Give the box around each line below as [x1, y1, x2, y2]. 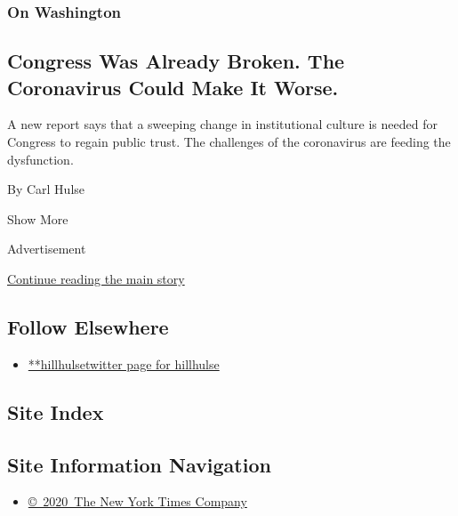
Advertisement [7, 239, 86, 258]
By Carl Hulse [7, 180, 85, 198]
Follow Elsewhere [7, 312, 169, 340]
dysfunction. [7, 149, 74, 168]
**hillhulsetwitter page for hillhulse [28, 354, 220, 373]
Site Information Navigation [7, 450, 271, 478]
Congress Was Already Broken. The [7, 47, 345, 75]
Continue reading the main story [7, 270, 185, 287]
